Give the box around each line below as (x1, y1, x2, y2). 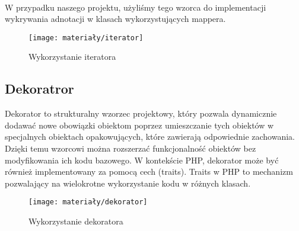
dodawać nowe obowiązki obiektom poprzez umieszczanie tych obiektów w (5, 118, 274, 131)
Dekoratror (5, 79, 74, 98)
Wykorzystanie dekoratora (28, 215, 123, 227)
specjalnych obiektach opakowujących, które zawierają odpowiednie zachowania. (5, 130, 295, 143)
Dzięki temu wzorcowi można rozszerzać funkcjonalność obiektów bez (5, 142, 256, 155)
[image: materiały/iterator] (28, 33, 144, 42)
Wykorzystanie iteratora (28, 50, 116, 63)
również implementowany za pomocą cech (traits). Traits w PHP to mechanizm (5, 165, 293, 178)
